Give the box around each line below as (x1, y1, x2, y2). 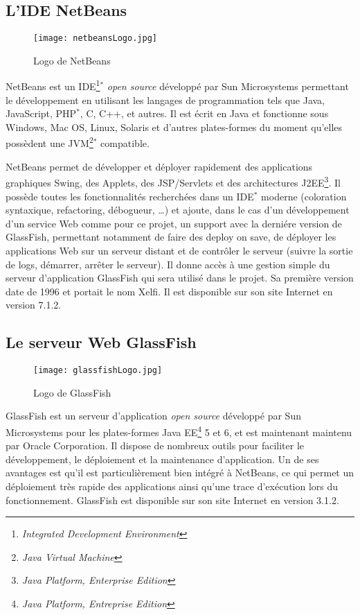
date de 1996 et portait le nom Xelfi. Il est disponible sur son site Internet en (6, 284, 333, 298)
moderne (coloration (261, 189, 347, 203)
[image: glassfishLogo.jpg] (33, 365, 163, 376)
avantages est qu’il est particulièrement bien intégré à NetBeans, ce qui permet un (6, 465, 354, 480)
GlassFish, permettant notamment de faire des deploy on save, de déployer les (6, 229, 336, 244)
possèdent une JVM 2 (6, 134, 93, 150)
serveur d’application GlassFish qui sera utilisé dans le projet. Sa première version (6, 270, 354, 285)
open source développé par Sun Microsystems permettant (107, 79, 349, 94)
